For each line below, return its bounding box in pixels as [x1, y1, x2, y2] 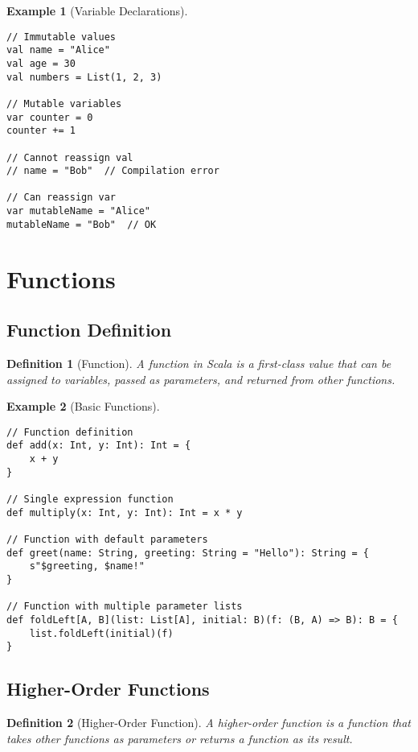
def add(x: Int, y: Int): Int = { [6, 440, 191, 452]
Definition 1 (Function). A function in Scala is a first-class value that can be [6, 355, 391, 372]
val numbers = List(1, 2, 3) [6, 71, 162, 83]
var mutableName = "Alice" [6, 205, 150, 217]
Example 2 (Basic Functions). [6, 398, 160, 415]
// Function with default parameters [6, 534, 208, 546]
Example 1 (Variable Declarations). [6, 2, 188, 19]
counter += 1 [6, 125, 76, 137]
